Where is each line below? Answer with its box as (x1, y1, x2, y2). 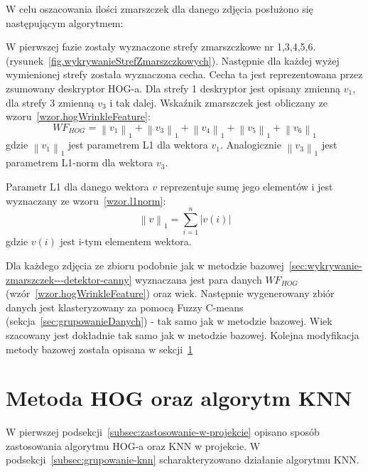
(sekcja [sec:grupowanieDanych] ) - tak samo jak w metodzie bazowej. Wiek (6, 313, 332, 328)
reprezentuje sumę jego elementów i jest (160, 179, 333, 194)
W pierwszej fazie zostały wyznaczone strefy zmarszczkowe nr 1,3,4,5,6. (6, 39, 316, 54)
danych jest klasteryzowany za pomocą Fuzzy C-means (6, 299, 244, 314)
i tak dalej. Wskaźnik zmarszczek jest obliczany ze (109, 95, 328, 109)
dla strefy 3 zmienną (6, 95, 94, 109)
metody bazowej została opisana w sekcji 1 (6, 341, 193, 356)
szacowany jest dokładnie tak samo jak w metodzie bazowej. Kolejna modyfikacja (6, 327, 359, 342)
